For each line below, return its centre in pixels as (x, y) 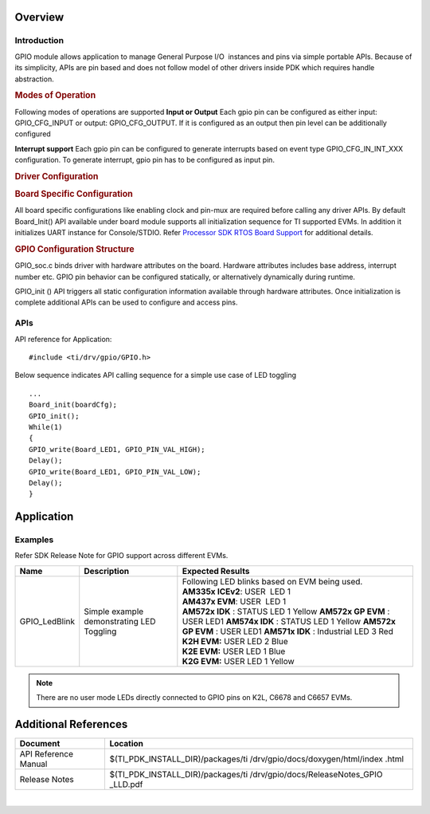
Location (126, 744)
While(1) (46, 427)
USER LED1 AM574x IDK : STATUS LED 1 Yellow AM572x (289, 621)
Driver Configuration (57, 176)
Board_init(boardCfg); (73, 405)
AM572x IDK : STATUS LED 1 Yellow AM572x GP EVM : (286, 611)
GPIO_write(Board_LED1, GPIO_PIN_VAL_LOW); (115, 472)
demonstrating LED (120, 621)
